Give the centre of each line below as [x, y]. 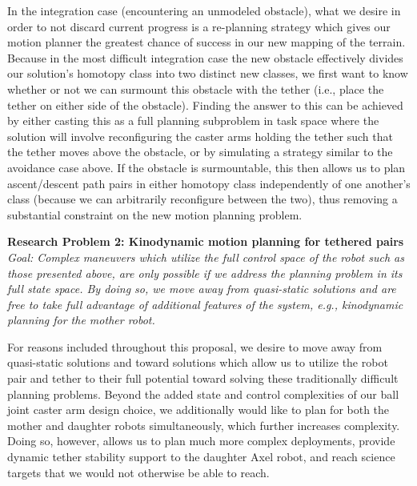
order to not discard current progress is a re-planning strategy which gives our [199, 26]
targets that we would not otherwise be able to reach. [138, 472]
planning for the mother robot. [81, 320]
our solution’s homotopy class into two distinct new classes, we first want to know [208, 73]
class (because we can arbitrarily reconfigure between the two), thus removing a [202, 199]
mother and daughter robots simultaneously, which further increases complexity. [204, 425]
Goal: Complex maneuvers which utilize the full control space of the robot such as [206, 257]
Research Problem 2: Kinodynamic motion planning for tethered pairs [206, 241]
